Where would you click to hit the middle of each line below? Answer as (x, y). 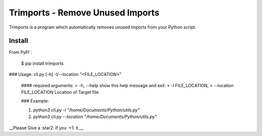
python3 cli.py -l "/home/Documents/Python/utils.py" (87, 110)
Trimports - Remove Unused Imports (84, 13)
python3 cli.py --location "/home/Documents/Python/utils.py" (95, 117)
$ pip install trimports (42, 63)
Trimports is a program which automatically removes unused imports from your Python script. (103, 27)
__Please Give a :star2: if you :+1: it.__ (46, 128)
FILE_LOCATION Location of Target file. (60, 92)
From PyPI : (21, 52)
